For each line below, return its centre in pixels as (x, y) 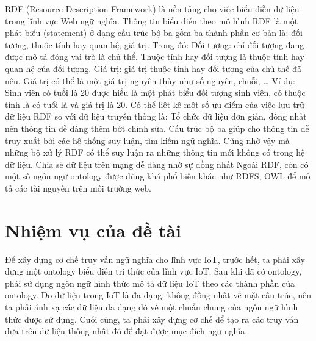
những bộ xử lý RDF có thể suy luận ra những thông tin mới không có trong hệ (155, 152)
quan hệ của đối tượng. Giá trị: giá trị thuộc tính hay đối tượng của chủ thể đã (153, 68)
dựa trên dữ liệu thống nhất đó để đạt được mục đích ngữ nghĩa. (126, 331)
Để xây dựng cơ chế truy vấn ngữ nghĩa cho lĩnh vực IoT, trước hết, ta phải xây (155, 259)
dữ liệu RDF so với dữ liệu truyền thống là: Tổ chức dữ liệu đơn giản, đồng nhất (156, 116)
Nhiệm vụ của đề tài (93, 230)
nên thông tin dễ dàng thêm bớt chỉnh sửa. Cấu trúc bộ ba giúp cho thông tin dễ (157, 128)
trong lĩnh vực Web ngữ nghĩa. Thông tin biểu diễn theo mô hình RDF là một (152, 20)
